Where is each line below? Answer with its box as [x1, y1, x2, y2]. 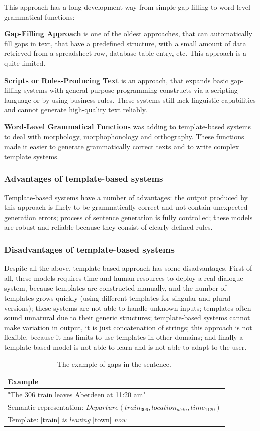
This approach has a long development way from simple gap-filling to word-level [4, 2, 250, 12]
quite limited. [4, 57, 46, 68]
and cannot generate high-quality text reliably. [4, 104, 147, 115]
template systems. [4, 151, 59, 161]
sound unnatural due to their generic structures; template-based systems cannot [4, 312, 250, 323]
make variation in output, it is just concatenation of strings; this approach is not [4, 322, 252, 332]
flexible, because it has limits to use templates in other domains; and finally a [4, 332, 243, 342]
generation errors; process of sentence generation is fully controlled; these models [4, 211, 253, 222]
